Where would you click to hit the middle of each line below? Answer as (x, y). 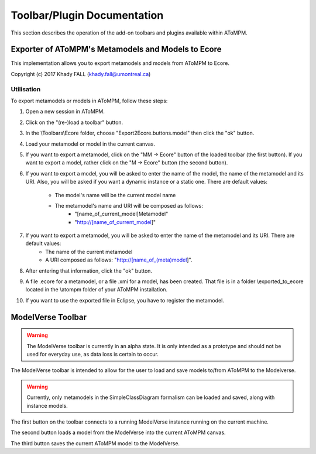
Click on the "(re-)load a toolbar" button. (74, 122)
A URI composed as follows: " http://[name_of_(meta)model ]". (119, 260)
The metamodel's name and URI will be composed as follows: (129, 205)
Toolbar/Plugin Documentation (87, 15)
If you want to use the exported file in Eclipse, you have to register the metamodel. (125, 300)
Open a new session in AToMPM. (65, 112)
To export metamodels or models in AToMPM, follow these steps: (89, 101)
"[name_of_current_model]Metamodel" (121, 214)
